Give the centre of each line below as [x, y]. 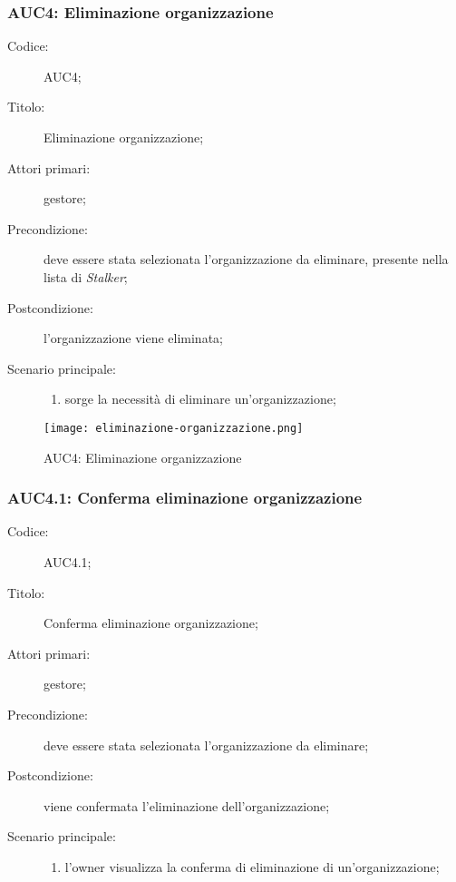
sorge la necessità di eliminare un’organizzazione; [200, 399]
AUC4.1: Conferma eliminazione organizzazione [185, 498]
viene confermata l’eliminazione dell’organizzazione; [187, 805]
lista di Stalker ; [86, 276]
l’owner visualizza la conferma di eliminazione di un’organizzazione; [252, 866]
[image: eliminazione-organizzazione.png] [174, 428]
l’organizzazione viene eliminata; [133, 338]
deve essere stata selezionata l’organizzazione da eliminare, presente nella [246, 259]
